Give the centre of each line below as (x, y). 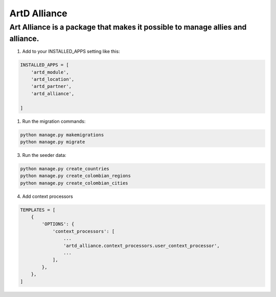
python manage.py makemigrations (62, 135)
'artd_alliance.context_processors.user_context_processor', (141, 246)
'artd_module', (50, 72)
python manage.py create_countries (65, 168)
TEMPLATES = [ (38, 210)
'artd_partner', (51, 86)
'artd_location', (53, 79)
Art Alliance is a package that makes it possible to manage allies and (128, 27)
